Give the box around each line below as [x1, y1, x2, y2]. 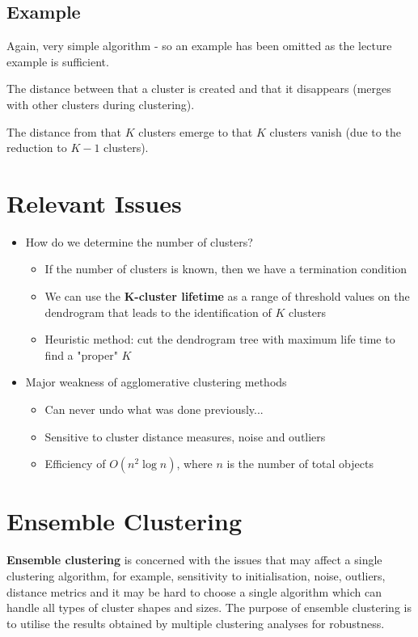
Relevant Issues [6, 186, 182, 219]
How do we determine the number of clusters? [25, 233, 253, 250]
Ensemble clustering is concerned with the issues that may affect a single [6, 551, 382, 568]
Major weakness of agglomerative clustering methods [25, 373, 287, 390]
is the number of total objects [226, 455, 374, 472]
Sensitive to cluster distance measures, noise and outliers [44, 428, 326, 445]
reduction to [6, 139, 67, 156]
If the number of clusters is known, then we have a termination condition [44, 260, 407, 277]
